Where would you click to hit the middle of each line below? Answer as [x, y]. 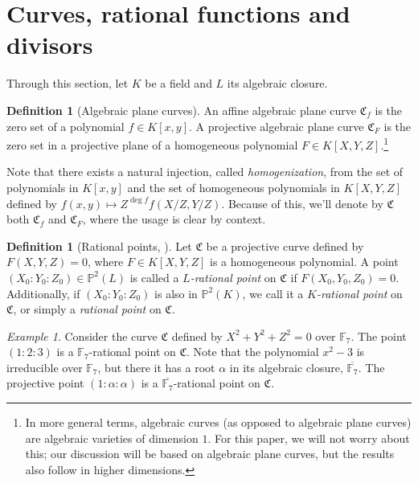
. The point [379, 336]
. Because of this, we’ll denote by [302, 203]
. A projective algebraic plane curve [277, 126]
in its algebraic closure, [286, 367]
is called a [154, 277]
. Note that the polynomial [253, 352]
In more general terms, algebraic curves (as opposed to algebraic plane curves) [218, 422]
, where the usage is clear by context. [174, 219]
